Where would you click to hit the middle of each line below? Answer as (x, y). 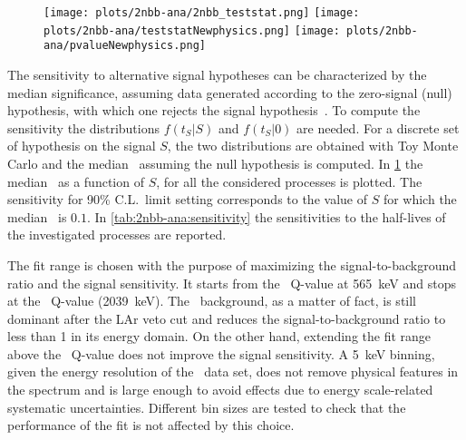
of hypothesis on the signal (82, 146)
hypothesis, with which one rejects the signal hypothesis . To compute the (214, 110)
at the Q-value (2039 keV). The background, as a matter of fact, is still (212, 301)
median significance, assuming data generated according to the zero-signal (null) (230, 92)
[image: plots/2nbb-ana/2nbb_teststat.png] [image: (202, 13)
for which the (420, 199)
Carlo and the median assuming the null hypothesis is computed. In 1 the (215, 163)
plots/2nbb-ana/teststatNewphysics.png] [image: (192, 30)
